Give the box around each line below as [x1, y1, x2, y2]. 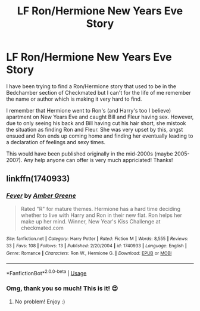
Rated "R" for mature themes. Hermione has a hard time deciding [20, 205, 180, 212]
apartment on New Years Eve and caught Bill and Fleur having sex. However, [6, 113, 194, 120]
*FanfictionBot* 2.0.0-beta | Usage [6, 268, 87, 276]
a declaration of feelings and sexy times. [6, 138, 106, 145]
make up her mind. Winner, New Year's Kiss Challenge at [20, 217, 161, 225]
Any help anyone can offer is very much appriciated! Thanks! [23, 156, 173, 163]
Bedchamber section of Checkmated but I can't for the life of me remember [6, 89, 192, 96]
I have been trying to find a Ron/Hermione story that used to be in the [6, 82, 177, 90]
